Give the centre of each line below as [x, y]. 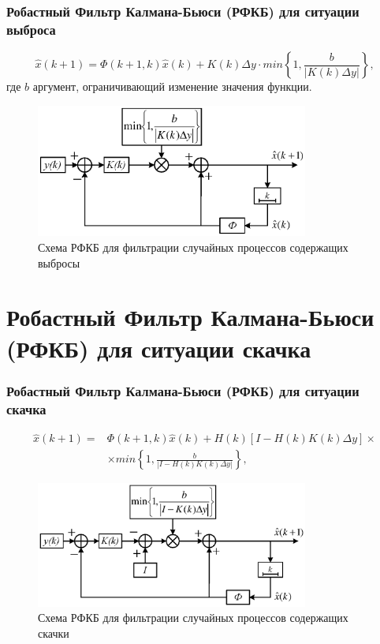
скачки [54, 633]
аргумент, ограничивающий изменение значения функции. [172, 86]
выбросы [59, 262]
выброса [31, 29]
